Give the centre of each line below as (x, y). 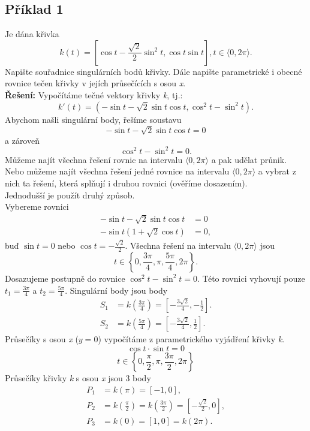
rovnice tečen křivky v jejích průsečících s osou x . (95, 83)
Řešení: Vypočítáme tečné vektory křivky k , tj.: (94, 94)
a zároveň (22, 140)
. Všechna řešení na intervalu (178, 245)
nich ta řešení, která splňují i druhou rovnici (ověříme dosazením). (126, 183)
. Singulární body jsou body (116, 290)
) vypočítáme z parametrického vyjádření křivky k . (191, 339)
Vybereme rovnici (37, 207)
